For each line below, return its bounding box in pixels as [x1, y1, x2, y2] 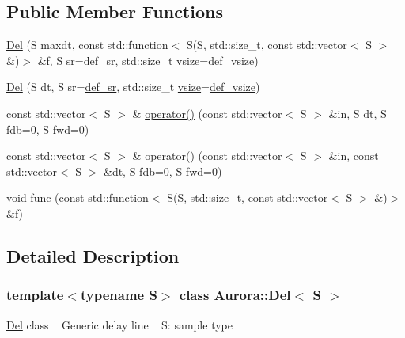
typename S [80, 285, 157, 305]
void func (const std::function [6, 189, 149, 206]
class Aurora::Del [179, 285, 291, 305]
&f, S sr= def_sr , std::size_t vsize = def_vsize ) [37, 51, 259, 68]
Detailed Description [6, 243, 180, 268]
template [6, 285, 64, 305]
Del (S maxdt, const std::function [6, 36, 168, 53]
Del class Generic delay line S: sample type [6, 316, 233, 332]
